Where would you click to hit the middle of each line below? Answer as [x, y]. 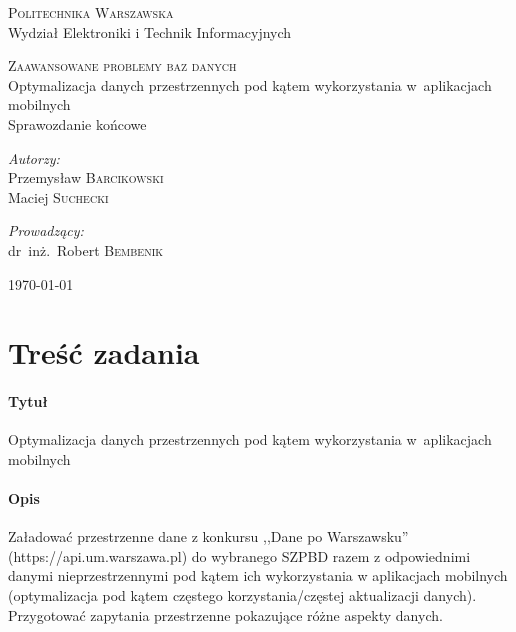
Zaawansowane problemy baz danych [122, 65]
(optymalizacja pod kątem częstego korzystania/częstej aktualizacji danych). [242, 595]
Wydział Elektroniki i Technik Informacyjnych [150, 31]
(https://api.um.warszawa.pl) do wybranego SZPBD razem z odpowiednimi [239, 555]
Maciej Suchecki [58, 196]
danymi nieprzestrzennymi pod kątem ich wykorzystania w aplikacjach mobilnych [258, 575]
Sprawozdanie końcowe [77, 123]
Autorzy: [34, 157]
